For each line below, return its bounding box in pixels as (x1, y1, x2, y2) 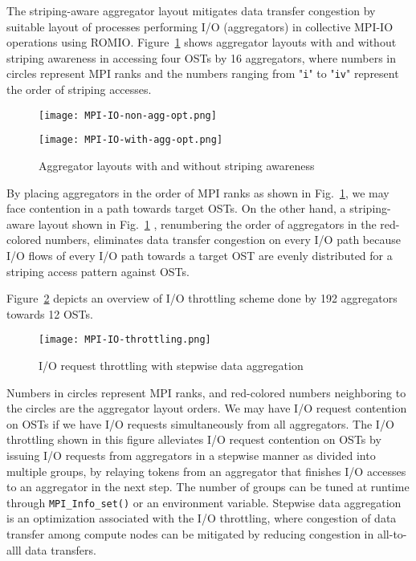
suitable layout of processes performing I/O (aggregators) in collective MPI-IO (6, 18, 394, 35)
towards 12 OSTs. (6, 305, 93, 322)
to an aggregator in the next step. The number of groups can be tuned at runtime (6, 478, 410, 495)
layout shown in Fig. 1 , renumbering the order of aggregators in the (38, 215, 377, 232)
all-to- (377, 525, 407, 542)
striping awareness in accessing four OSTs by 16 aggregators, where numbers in (6, 49, 397, 66)
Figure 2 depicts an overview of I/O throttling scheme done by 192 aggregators (6, 290, 398, 307)
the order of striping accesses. (6, 81, 152, 98)
